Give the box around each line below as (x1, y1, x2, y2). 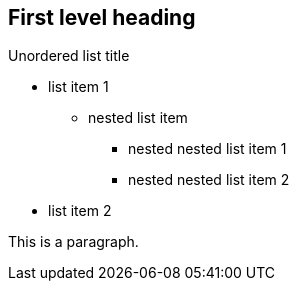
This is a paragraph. (8, 233, 139, 251)
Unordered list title (8, 47, 130, 65)
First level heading (8, 5, 196, 30)
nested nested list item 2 (128, 171, 290, 189)
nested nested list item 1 (128, 140, 287, 158)
